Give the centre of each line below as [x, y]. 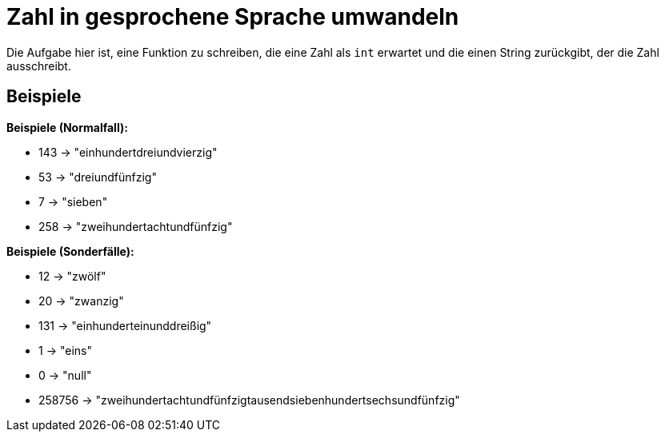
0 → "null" [65, 375]
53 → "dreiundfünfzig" [98, 177]
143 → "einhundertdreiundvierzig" [128, 152]
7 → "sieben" [73, 201]
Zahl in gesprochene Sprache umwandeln [233, 17]
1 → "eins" [65, 350]
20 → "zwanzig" [81, 301]
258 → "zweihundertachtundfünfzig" [136, 226]
